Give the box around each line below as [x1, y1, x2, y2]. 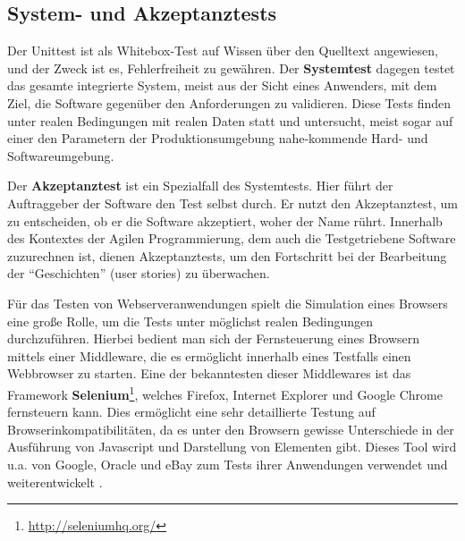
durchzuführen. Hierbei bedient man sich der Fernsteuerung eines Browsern [7, 329, 420, 348]
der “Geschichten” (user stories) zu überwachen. [7, 264, 270, 283]
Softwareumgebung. [7, 146, 114, 165]
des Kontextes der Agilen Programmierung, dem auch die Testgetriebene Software [7, 229, 456, 248]
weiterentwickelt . [7, 472, 103, 491]
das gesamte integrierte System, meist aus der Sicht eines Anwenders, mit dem [7, 76, 437, 95]
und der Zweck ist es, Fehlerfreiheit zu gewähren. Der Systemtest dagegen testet [7, 58, 455, 77]
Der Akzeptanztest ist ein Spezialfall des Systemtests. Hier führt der [7, 176, 393, 195]
